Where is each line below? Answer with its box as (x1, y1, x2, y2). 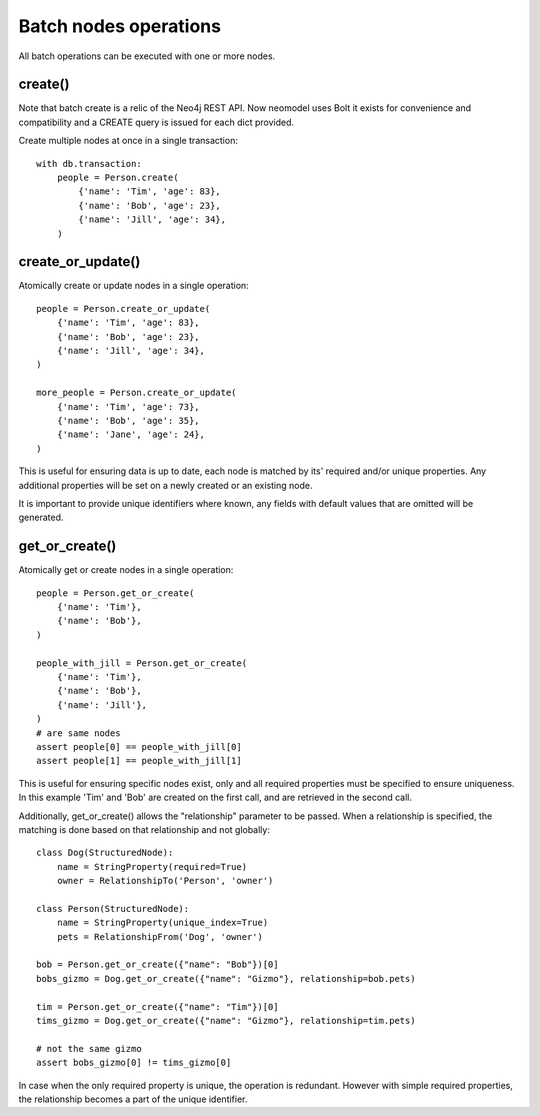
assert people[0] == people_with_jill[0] (36, 741, 242, 752)
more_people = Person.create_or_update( (36, 387, 237, 399)
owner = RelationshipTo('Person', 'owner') (56, 875, 274, 887)
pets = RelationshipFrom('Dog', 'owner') (56, 931, 264, 942)
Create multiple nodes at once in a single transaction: (18, 135, 239, 147)
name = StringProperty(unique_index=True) (56, 917, 269, 929)
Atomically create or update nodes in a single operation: (18, 280, 249, 292)
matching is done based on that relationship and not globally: (18, 823, 270, 835)
